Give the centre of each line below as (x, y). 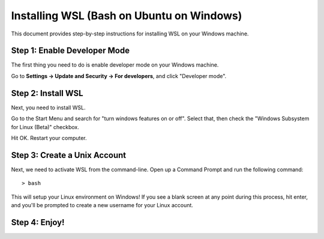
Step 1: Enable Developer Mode (70, 51)
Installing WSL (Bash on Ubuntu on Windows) (127, 16)
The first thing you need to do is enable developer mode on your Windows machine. (115, 65)
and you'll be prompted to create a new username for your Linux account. (102, 205)
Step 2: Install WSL (47, 93)
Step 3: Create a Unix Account (69, 155)
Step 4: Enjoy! (38, 222)
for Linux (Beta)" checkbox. (45, 127)
